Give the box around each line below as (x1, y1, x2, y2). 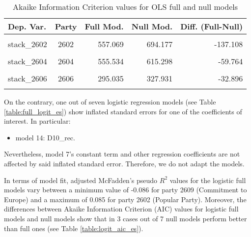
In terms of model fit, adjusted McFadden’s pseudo (4, 175, 158, 185)
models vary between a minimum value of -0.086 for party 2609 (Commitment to (4, 184, 247, 195)
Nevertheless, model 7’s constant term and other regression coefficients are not (4, 149, 240, 159)
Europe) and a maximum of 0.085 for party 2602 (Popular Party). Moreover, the (4, 194, 247, 204)
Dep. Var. (8, 21, 47, 32)
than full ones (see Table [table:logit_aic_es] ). (4, 223, 143, 233)
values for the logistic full (169, 175, 246, 185)
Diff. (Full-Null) (180, 21, 243, 32)
